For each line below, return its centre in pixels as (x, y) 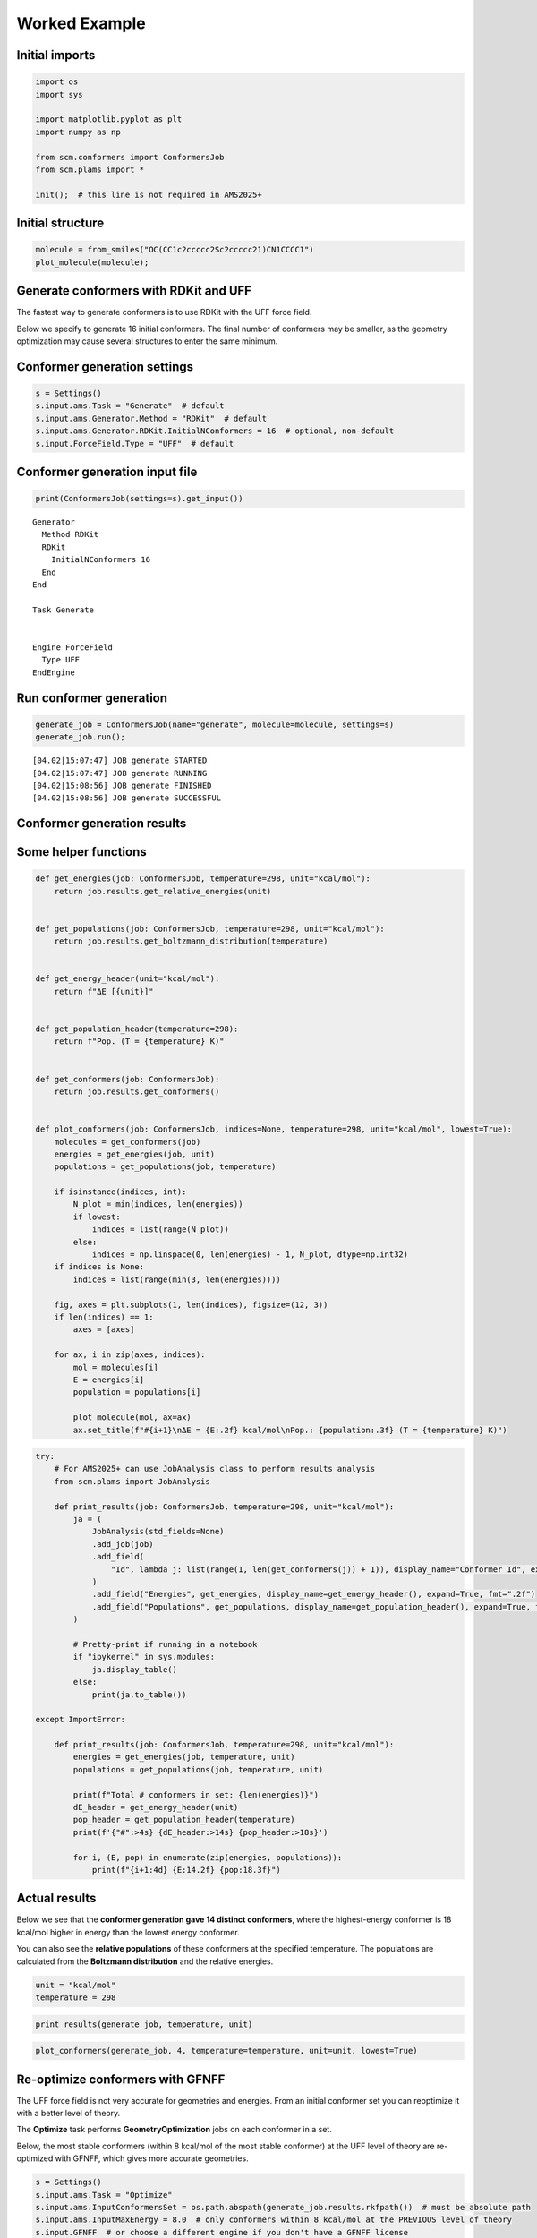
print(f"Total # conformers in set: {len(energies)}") (196, 1794)
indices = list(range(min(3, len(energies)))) (177, 1279)
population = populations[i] (137, 1392)
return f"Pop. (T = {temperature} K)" (139, 1042)
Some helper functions (81, 852)
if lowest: (97, 1217)
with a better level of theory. (68, 2114)
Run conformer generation (92, 698)
